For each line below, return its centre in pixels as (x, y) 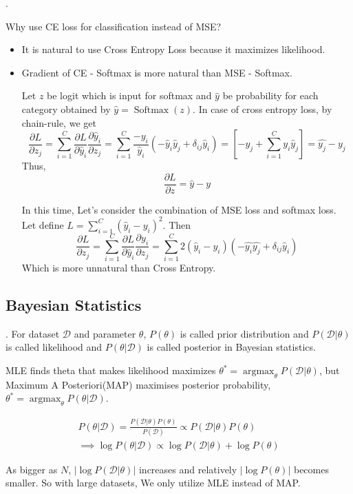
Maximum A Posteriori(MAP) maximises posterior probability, (138, 384)
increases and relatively (188, 469)
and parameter (105, 333)
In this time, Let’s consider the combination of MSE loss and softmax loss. (179, 209)
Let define (43, 224)
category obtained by (66, 109)
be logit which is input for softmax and (129, 95)
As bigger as (32, 469)
